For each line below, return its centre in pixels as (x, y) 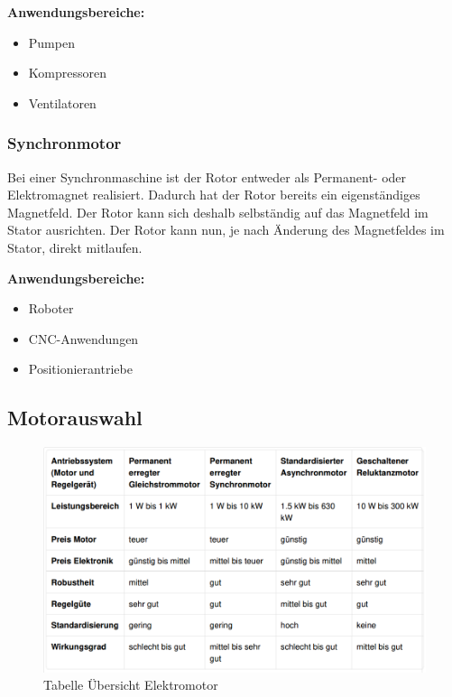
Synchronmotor (65, 143)
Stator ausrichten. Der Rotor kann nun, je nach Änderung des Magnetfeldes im (226, 230)
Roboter (51, 308)
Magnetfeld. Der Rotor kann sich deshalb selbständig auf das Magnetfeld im (218, 212)
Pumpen (51, 42)
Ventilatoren (62, 102)
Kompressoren (67, 73)
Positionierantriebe (80, 369)
